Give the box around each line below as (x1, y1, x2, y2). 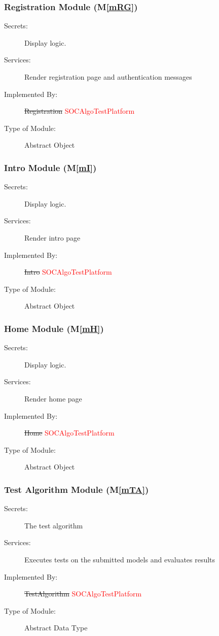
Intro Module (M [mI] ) (4, 161, 97, 174)
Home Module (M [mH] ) (4, 322, 104, 334)
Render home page (24, 393, 82, 404)
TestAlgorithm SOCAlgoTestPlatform (24, 588, 142, 599)
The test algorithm (24, 520, 83, 530)
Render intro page (24, 232, 81, 243)
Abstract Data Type (24, 622, 88, 633)
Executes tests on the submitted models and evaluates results (24, 554, 215, 564)
